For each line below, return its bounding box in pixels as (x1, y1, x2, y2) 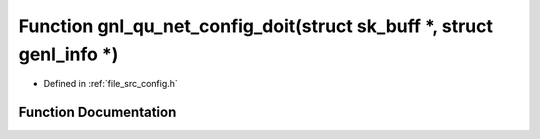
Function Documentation (18, 104, 177, 121)
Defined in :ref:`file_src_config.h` (43, 78, 179, 90)
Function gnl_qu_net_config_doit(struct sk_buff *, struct (18, 15, 494, 37)
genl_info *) (18, 43, 119, 65)
